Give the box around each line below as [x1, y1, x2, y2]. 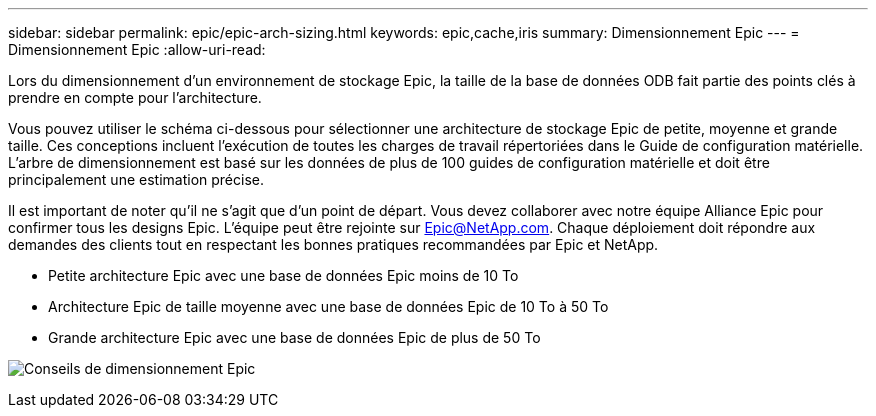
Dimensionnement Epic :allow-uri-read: [8, 41, 266, 58]
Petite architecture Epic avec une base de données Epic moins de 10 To [48, 267, 519, 284]
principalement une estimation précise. [8, 171, 264, 188]
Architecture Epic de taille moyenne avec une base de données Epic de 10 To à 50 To [48, 298, 609, 315]
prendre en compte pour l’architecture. [8, 89, 262, 106]
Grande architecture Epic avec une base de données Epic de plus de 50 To [48, 329, 541, 346]
